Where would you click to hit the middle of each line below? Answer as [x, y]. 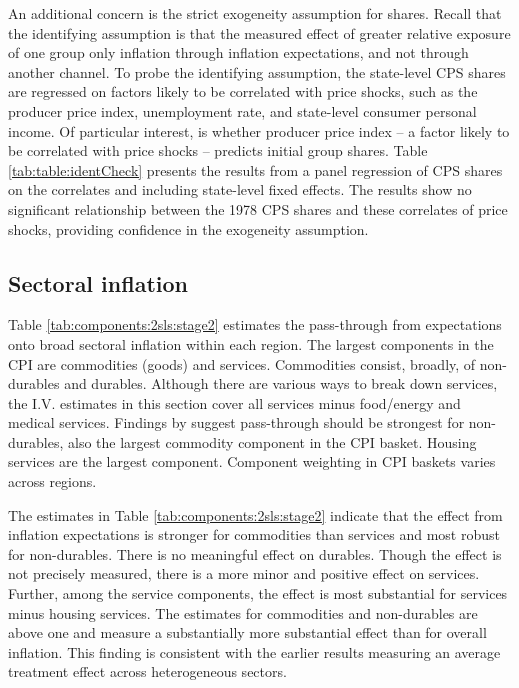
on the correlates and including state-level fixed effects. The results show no [240, 189]
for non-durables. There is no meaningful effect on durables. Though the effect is [255, 553]
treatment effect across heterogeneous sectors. [147, 671]
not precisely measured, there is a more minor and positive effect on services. [244, 573]
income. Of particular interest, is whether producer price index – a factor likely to [259, 130]
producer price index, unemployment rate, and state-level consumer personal [242, 110]
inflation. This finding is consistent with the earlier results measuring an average [254, 651]
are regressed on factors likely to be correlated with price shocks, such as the [243, 91]
